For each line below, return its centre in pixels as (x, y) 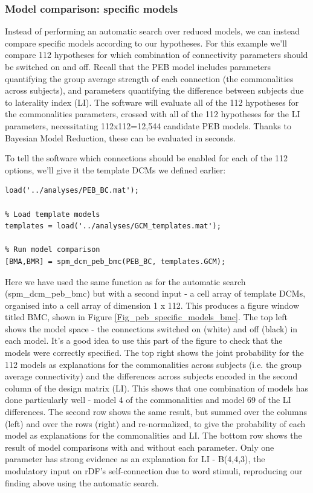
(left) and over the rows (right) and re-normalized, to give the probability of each (155, 423)
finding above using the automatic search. (82, 482)
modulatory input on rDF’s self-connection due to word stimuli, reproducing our (154, 471)
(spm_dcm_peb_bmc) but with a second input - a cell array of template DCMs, (155, 293)
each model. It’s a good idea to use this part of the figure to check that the (144, 340)
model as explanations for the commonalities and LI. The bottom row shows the (153, 435)
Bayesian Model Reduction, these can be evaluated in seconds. (120, 137)
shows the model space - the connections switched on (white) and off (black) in (151, 328)
